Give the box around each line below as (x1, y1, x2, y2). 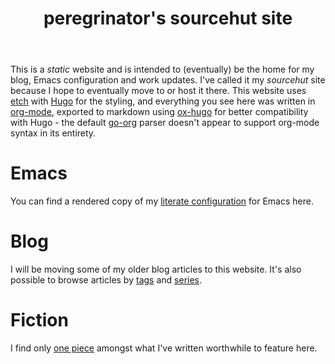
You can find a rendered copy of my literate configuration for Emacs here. (10, 195, 314, 207)
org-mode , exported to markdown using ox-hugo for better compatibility (10, 106, 309, 118)
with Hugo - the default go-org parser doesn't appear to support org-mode (10, 117, 320, 129)
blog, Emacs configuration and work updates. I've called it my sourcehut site (10, 74, 326, 86)
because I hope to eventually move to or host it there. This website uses (10, 85, 307, 97)
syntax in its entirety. (10, 127, 97, 139)
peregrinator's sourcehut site (43, 7, 293, 30)
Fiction (10, 309, 69, 332)
